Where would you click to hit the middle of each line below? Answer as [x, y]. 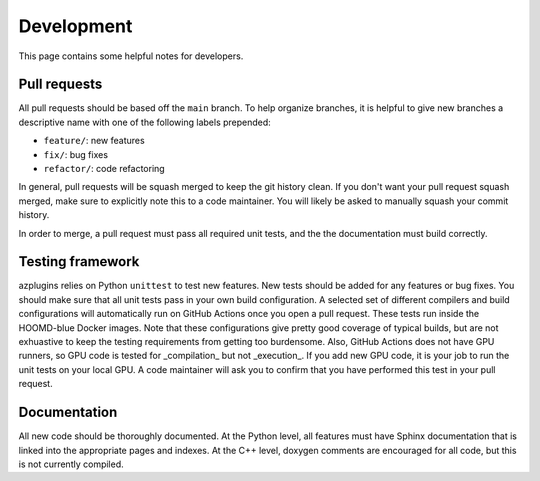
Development [75, 26]
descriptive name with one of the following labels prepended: [145, 122]
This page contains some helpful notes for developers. [131, 56]
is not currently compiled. [71, 464]
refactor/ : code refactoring [104, 169]
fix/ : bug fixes [76, 154]
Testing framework [79, 261]
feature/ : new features [94, 141]
